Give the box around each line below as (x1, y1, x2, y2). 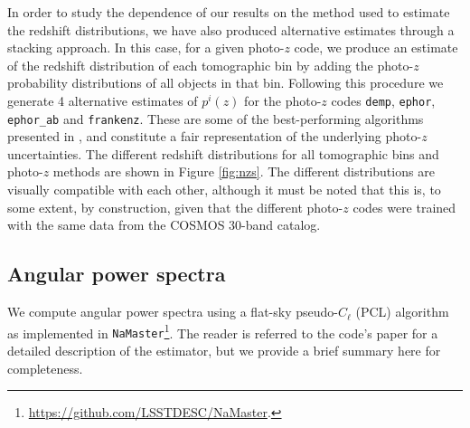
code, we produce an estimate (294, 38, 458, 57)
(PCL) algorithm (355, 302, 449, 321)
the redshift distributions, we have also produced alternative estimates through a (7, 20, 455, 39)
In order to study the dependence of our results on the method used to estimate (7, 3, 450, 21)
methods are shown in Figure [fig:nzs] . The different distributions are (52, 162, 435, 181)
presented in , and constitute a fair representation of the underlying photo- (7, 127, 422, 146)
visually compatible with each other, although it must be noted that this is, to (7, 180, 441, 199)
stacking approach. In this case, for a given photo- (7, 38, 285, 57)
